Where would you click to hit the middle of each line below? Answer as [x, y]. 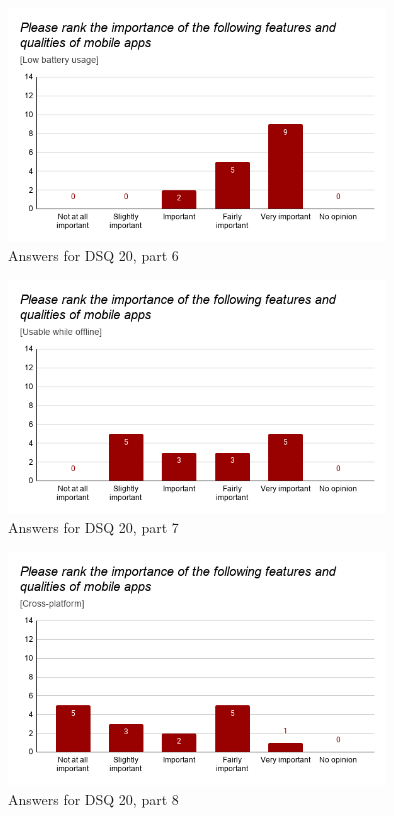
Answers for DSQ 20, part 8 [93, 799]
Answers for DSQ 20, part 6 [93, 255]
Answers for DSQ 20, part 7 [93, 527]
